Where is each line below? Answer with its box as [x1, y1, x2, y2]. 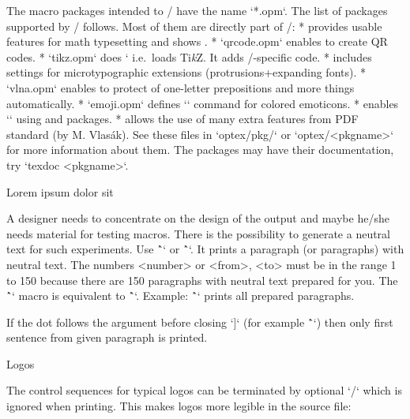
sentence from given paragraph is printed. [6, 329, 208, 346]
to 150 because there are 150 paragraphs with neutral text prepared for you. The [6, 271, 398, 288]
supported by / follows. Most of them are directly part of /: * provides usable [6, 17, 382, 34]
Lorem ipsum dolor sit [6, 183, 114, 200]
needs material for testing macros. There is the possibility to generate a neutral [6, 225, 390, 241]
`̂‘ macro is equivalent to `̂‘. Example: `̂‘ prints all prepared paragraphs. [6, 287, 355, 304]
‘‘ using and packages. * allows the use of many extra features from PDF [6, 110, 359, 127]
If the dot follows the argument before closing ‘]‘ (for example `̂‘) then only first [6, 313, 393, 330]
